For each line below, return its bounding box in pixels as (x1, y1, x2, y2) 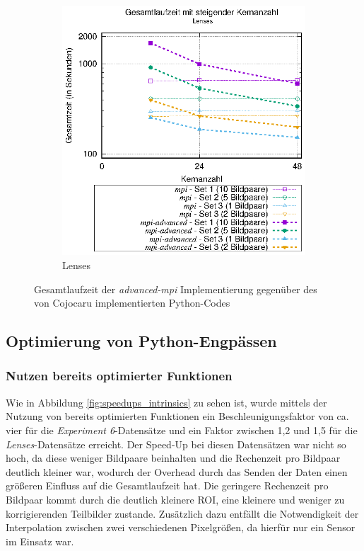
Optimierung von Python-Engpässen (6, 330, 277, 352)
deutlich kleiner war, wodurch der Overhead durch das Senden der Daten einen (6, 464, 348, 479)
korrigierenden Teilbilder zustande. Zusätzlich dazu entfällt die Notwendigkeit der (6, 506, 359, 521)
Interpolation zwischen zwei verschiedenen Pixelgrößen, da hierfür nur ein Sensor (6, 520, 356, 535)
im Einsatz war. (6, 533, 74, 548)
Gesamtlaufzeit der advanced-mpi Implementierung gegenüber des (34, 281, 317, 296)
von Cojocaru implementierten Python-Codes (34, 295, 230, 310)
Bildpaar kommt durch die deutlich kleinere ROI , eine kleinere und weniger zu (6, 492, 345, 506)
